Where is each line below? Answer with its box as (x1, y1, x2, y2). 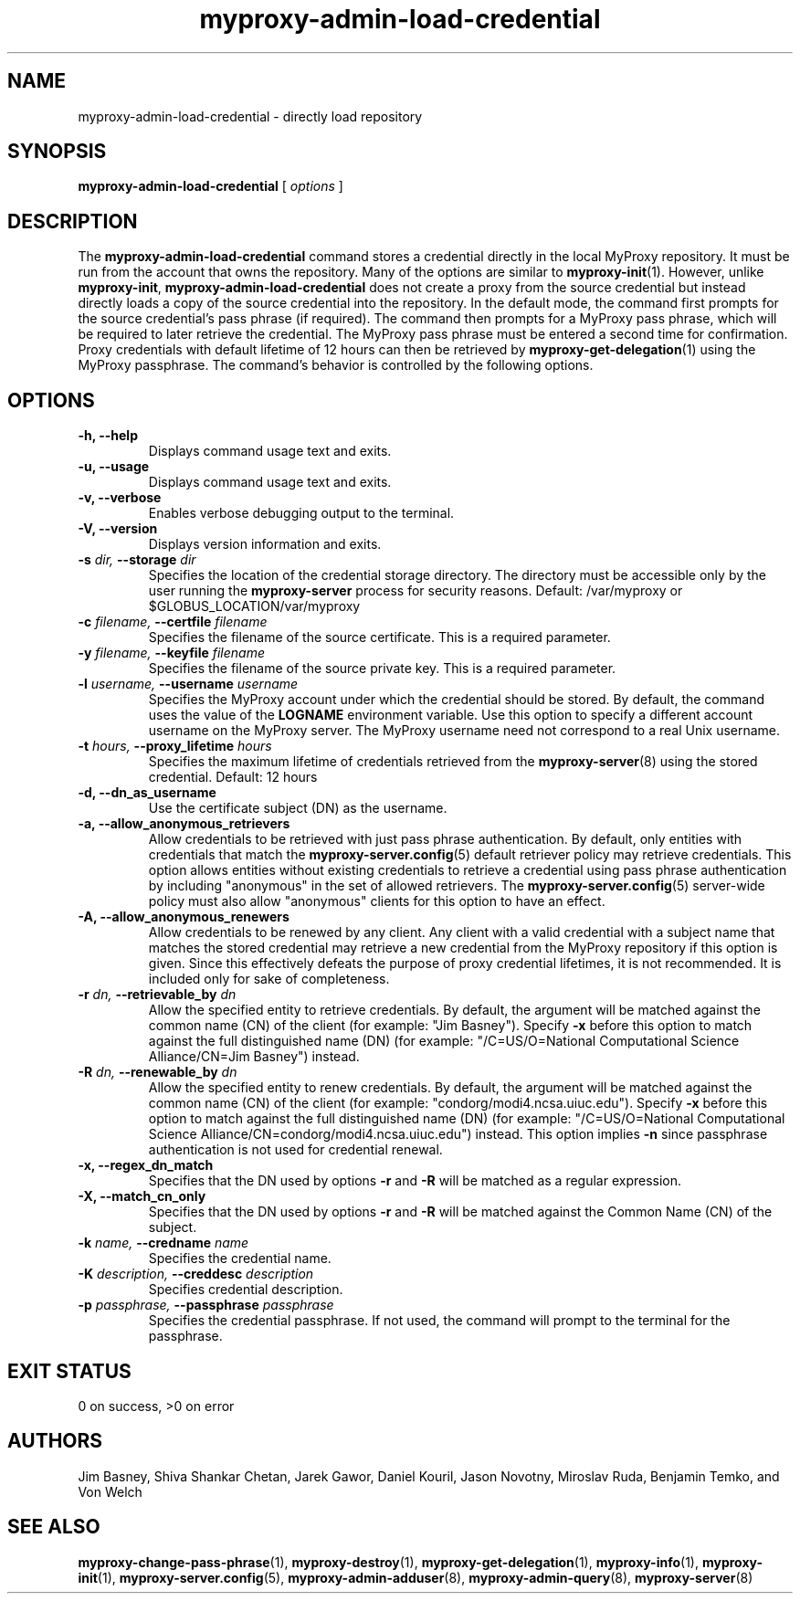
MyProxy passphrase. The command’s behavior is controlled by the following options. (78, 357, 594, 374)
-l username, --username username (78, 676, 299, 692)
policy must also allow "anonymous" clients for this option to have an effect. (148, 893, 605, 910)
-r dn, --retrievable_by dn (78, 986, 237, 1003)
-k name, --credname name (78, 1235, 249, 1251)
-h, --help (78, 427, 138, 444)
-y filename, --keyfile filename (78, 645, 265, 661)
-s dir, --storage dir (78, 552, 196, 568)
